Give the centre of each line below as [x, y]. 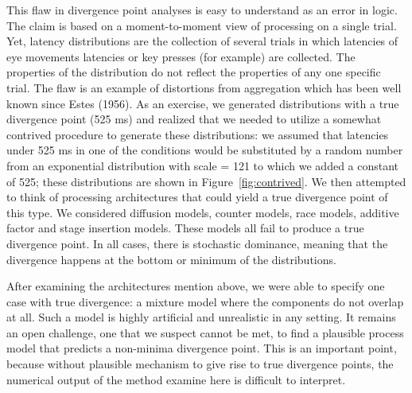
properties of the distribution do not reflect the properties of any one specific [194, 72]
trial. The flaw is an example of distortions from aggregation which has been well [204, 87]
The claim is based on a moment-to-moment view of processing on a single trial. [202, 25]
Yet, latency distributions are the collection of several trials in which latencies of [202, 41]
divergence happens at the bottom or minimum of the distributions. [171, 259]
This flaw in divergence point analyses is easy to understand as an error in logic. [202, 10]
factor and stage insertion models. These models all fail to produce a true [185, 228]
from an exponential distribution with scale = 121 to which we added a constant [203, 165]
